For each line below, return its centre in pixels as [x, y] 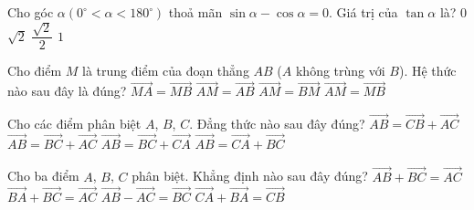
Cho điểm [35, 71]
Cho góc [31, 12]
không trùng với [340, 71]
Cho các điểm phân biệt [74, 124]
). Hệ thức [427, 71]
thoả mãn [195, 12]
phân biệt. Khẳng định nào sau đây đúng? [250, 176]
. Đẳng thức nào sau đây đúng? [277, 124]
